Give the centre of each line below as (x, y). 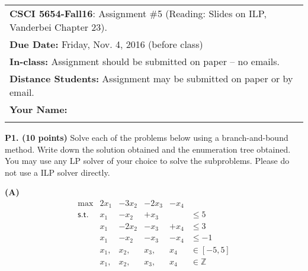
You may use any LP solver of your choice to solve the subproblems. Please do (147, 161)
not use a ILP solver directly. (57, 172)
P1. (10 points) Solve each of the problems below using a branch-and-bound (147, 137)
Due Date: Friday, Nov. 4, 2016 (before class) (106, 44)
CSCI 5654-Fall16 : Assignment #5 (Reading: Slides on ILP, (138, 13)
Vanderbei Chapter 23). (59, 27)
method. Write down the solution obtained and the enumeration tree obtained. (148, 149)
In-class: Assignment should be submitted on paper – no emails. (145, 61)
